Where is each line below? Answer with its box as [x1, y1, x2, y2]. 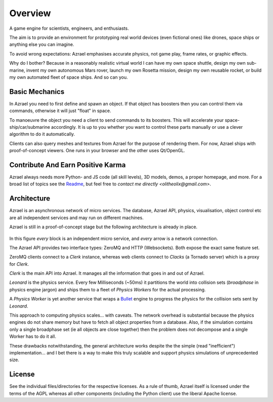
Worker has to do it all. [9, 333, 57, 339]
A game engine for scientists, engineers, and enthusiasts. [9, 25, 129, 31]
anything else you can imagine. [9, 41, 74, 47]
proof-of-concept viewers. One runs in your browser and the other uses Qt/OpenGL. [9, 147, 186, 154]
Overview [9, 8, 51, 19]
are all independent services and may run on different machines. [9, 215, 144, 221]
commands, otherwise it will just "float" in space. [9, 108, 111, 114]
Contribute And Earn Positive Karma [9, 161, 126, 169]
